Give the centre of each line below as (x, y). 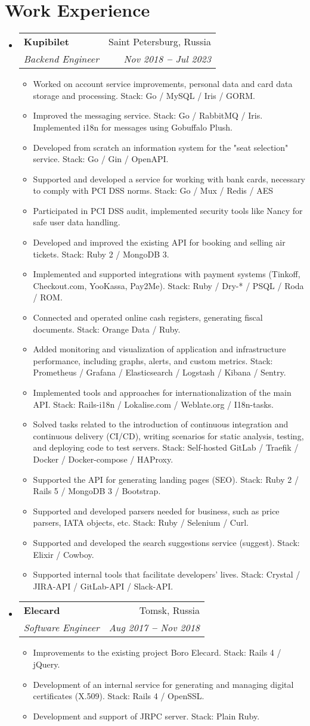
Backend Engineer (61, 59)
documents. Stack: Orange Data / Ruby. (107, 329)
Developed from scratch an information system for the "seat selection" (161, 147)
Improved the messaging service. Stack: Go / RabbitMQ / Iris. (148, 115)
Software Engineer (61, 628)
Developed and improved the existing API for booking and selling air (159, 242)
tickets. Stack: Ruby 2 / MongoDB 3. (101, 254)
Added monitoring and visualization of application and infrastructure (159, 349)
